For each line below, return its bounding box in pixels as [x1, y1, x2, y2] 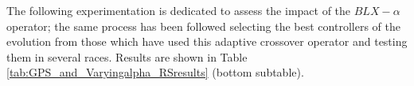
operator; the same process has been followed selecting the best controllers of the [6, 17, 400, 34]
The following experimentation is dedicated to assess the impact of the [6, 2, 351, 18]
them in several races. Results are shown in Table [6, 48, 248, 65]
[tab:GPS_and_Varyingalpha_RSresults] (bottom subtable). [6, 64, 304, 80]
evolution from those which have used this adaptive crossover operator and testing [6, 33, 408, 50]
